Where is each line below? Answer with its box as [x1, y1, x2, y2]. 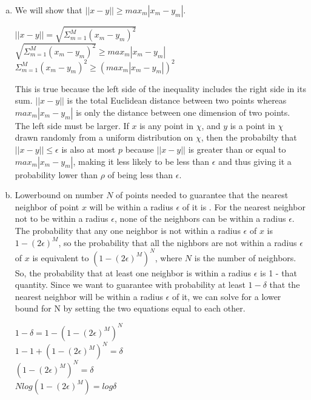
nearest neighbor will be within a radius [15, 290, 163, 302]
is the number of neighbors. [194, 251, 296, 264]
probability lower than [15, 168, 98, 181]
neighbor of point [15, 200, 79, 213]
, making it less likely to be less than [73, 155, 210, 167]
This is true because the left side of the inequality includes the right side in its [15, 82, 306, 95]
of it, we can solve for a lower [172, 290, 281, 302]
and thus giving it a [218, 155, 292, 167]
